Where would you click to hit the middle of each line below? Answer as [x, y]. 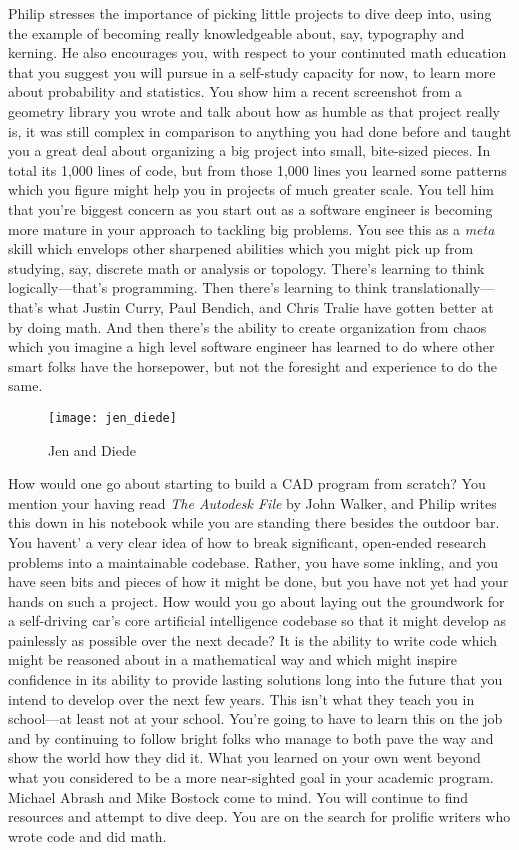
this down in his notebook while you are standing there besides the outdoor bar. [254, 522]
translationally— [443, 287]
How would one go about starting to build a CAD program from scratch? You [247, 483]
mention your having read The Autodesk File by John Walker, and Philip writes [252, 502]
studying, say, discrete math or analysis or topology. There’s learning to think [246, 267]
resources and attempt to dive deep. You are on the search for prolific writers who [259, 816]
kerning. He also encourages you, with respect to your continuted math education [257, 52]
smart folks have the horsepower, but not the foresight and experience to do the [252, 365]
